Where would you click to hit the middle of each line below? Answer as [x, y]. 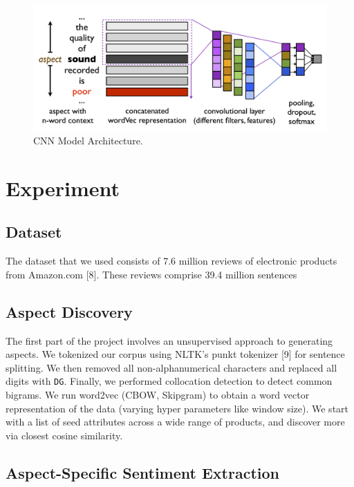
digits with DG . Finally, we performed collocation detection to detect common [169, 381]
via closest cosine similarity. [64, 435]
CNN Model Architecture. [88, 140]
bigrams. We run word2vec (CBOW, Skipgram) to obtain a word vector [158, 394]
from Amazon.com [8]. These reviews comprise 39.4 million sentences [151, 274]
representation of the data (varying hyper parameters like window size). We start [177, 408]
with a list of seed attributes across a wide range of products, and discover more [175, 422]
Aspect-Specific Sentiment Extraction [142, 472]
